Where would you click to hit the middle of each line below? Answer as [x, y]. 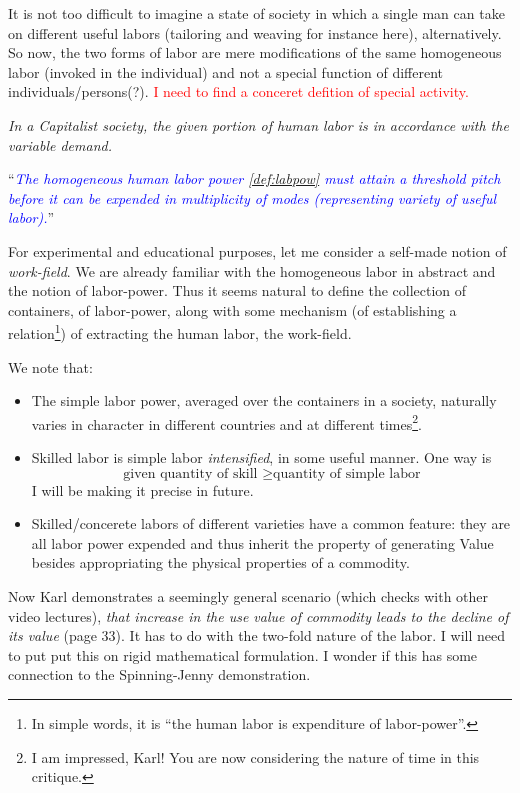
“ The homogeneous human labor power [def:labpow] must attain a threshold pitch [254, 178]
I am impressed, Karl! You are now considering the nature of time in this [255, 756]
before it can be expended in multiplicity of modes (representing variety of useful [252, 197]
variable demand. [60, 144]
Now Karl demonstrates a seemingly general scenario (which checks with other [248, 595]
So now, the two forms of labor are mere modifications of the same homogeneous [255, 52]
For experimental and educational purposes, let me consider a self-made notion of [257, 250]
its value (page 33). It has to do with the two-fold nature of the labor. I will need [257, 635]
